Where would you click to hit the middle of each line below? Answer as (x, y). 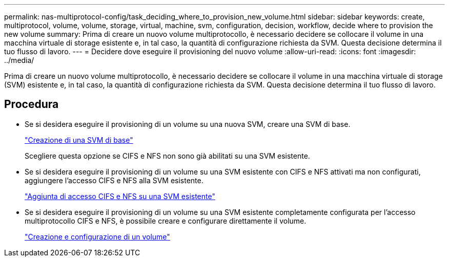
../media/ (19, 60)
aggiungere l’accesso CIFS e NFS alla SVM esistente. (114, 180)
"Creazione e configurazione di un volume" (97, 236)
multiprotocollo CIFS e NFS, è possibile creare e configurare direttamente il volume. (166, 221)
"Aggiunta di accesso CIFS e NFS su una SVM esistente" (120, 196)
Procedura (32, 104)
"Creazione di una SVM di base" (79, 140)
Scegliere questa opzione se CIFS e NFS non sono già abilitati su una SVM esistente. (167, 156)
